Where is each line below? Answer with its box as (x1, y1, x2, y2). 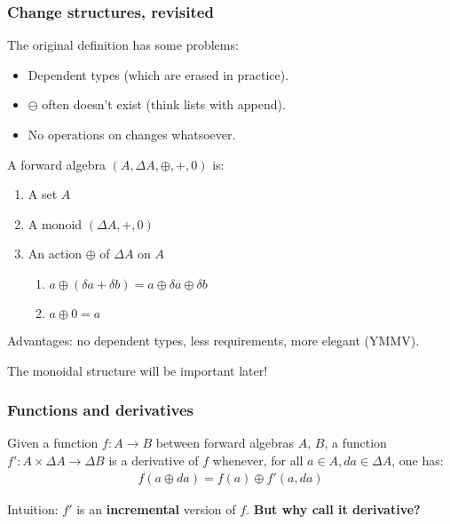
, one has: (391, 450, 444, 469)
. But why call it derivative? (246, 499, 421, 518)
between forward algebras (155, 433, 295, 452)
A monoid (28, 214, 83, 233)
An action (28, 244, 83, 263)
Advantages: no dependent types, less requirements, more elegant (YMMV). (7, 330, 420, 349)
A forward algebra (7, 155, 106, 173)
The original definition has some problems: (7, 36, 239, 54)
